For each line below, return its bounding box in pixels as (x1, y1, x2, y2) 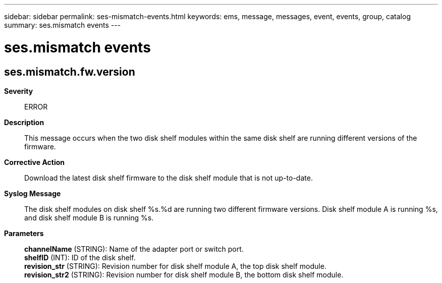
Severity (4, 86, 33, 95)
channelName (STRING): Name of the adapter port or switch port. (24, 244, 244, 253)
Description (4, 118, 44, 127)
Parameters (4, 229, 44, 238)
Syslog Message (4, 189, 61, 198)
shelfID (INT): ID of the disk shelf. (24, 253, 136, 262)
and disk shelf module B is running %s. (24, 213, 154, 222)
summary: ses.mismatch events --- (4, 21, 121, 29)
